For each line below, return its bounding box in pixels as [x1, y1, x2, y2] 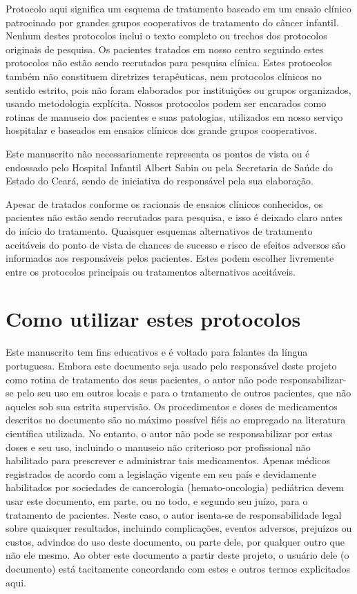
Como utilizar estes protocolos [6, 305, 301, 333]
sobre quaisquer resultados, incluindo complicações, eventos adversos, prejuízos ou [6, 521, 352, 535]
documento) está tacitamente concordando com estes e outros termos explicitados [6, 561, 351, 575]
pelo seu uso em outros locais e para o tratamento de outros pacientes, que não [17, 385, 351, 400]
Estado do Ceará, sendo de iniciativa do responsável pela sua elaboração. [6, 173, 313, 188]
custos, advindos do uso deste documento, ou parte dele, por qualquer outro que [6, 534, 345, 548]
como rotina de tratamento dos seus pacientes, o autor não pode [6, 372, 278, 386]
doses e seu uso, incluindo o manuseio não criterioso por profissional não [6, 439, 311, 454]
